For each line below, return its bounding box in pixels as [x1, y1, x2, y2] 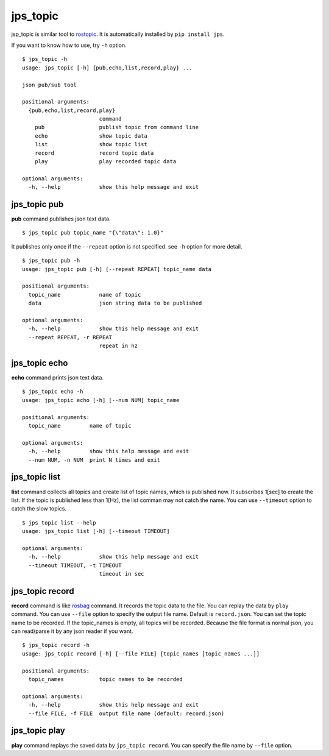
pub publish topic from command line [34, 124, 199, 131]
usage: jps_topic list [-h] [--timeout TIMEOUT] [22, 528, 170, 535]
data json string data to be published [28, 300, 202, 307]
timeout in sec [99, 570, 144, 578]
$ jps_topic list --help [22, 519, 96, 526]
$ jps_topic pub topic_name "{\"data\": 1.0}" [22, 229, 164, 236]
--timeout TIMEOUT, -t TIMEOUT [28, 562, 122, 569]
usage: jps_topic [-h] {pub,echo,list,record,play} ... [22, 64, 193, 71]
